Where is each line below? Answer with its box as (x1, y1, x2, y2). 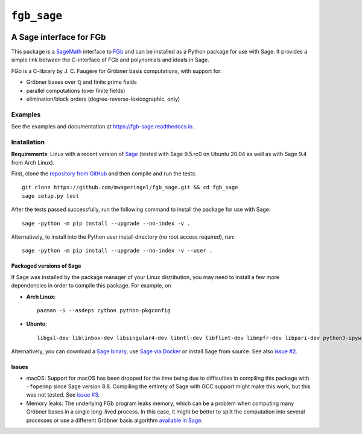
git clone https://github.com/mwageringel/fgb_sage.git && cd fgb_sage (22, 184, 238, 191)
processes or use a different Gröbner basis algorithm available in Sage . (26, 417, 203, 424)
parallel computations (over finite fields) (26, 87, 125, 94)
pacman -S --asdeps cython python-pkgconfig (37, 307, 171, 313)
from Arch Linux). (11, 159, 55, 166)
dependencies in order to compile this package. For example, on (11, 282, 171, 289)
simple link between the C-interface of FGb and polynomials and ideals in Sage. (11, 56, 209, 63)
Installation (11, 137, 45, 146)
